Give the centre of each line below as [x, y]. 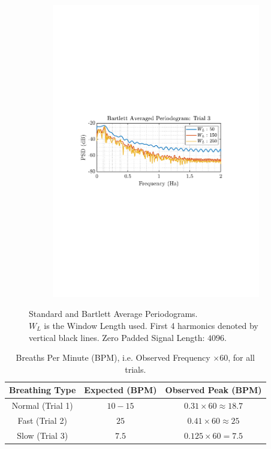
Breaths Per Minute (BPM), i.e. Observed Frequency [113, 357]
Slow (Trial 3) [43, 435]
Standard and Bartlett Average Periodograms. [113, 314]
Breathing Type [43, 390]
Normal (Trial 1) [42, 405]
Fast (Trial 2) [42, 420]
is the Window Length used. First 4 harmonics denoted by [151, 325]
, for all [241, 357]
